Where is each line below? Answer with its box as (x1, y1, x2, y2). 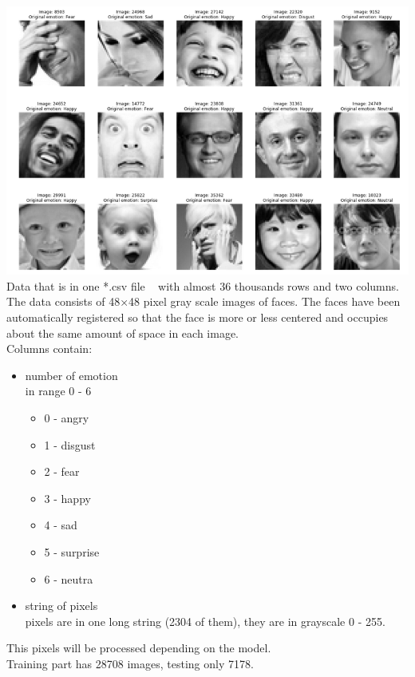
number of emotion (25, 366, 118, 383)
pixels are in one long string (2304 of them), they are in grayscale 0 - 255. (25, 612, 385, 629)
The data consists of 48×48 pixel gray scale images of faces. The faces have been (6, 293, 401, 310)
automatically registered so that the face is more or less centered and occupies (6, 309, 389, 325)
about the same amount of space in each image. (6, 324, 239, 341)
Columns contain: (6, 340, 93, 357)
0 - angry (44, 409, 89, 426)
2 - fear (44, 463, 80, 480)
